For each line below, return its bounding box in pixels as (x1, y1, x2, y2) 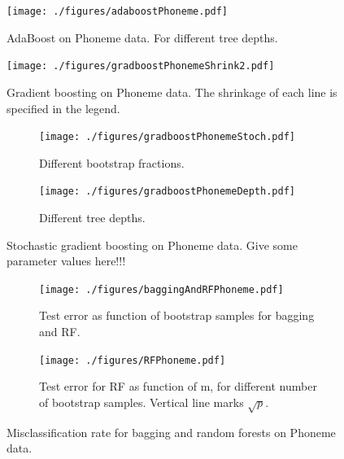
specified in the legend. (7, 99, 120, 116)
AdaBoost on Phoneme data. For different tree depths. (7, 28, 278, 46)
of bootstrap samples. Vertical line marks (39, 393, 244, 410)
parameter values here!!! (7, 252, 126, 269)
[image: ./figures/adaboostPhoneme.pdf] (7, 6, 229, 17)
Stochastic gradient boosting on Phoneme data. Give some (7, 236, 298, 253)
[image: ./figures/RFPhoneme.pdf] (39, 354, 226, 366)
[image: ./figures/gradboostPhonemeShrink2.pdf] (7, 60, 275, 72)
